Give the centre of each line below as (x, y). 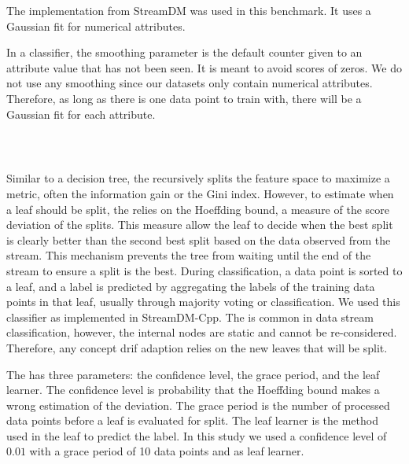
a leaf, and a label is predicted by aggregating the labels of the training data (191, 286)
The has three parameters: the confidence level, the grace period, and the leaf (193, 374)
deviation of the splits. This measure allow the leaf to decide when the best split (200, 225)
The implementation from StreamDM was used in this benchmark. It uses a (189, 10)
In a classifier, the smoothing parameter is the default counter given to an (184, 52)
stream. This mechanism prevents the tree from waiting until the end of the (189, 255)
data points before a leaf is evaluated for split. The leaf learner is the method (192, 420)
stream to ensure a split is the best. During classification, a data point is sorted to (204, 270)
